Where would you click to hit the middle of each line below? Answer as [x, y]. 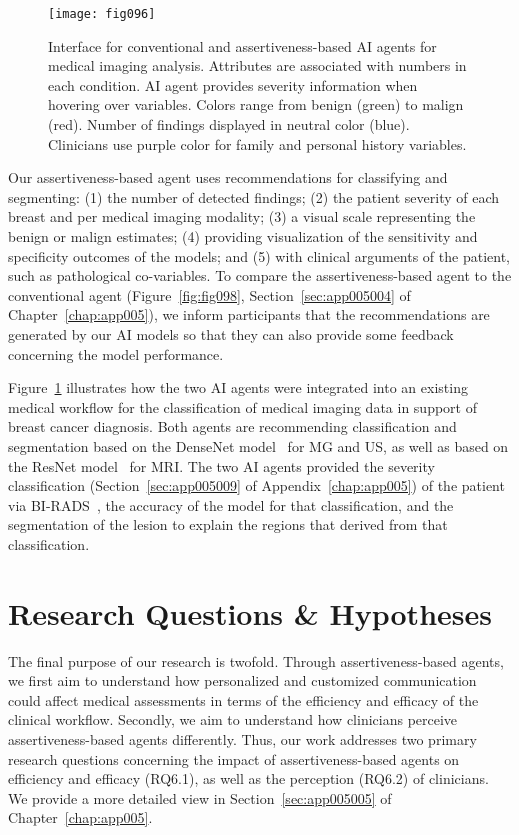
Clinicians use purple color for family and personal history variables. [257, 143]
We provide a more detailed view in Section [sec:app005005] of [200, 797]
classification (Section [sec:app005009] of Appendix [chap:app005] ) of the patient [256, 485]
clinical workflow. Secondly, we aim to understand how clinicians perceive [233, 719]
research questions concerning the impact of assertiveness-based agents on [234, 758]
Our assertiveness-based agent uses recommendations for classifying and [228, 177]
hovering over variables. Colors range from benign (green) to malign [256, 104]
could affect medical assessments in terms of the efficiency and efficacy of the [243, 699]
